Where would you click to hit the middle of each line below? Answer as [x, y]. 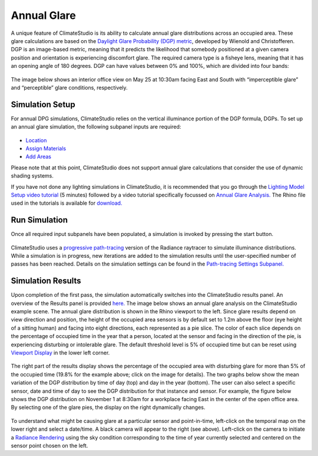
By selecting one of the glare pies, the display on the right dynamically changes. [108, 408]
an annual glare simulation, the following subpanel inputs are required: [96, 127]
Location [36, 140]
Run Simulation [39, 220]
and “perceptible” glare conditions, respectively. [69, 87]
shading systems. [32, 176]
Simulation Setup [43, 104]
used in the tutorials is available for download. [67, 203]
